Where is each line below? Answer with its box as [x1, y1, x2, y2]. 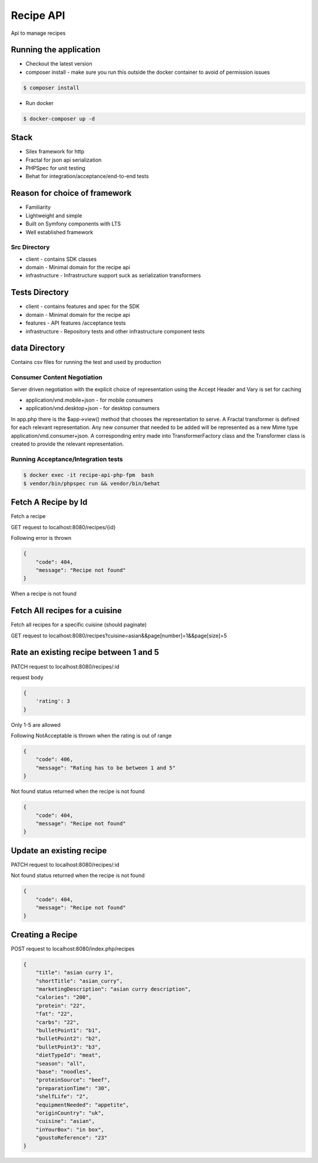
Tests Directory [11, 287, 69, 297]
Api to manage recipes [11, 30, 66, 37]
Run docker [25, 99, 54, 106]
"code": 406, [35, 756, 74, 763]
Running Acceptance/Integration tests [11, 455, 123, 463]
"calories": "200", [35, 994, 92, 1001]
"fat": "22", [35, 1011, 74, 1017]
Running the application [11, 45, 101, 55]
